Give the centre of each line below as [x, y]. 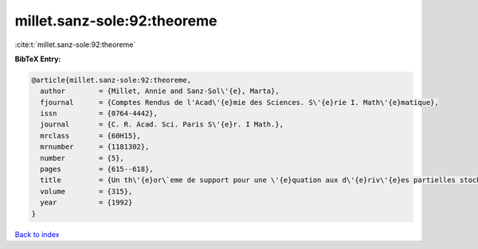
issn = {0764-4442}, [99, 114]
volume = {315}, [86, 191]
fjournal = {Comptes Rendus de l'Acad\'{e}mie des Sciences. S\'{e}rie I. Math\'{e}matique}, [240, 102]
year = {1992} [86, 202]
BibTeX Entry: [38, 59]
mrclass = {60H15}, [90, 136]
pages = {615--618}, [97, 169]
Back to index [37, 234]
